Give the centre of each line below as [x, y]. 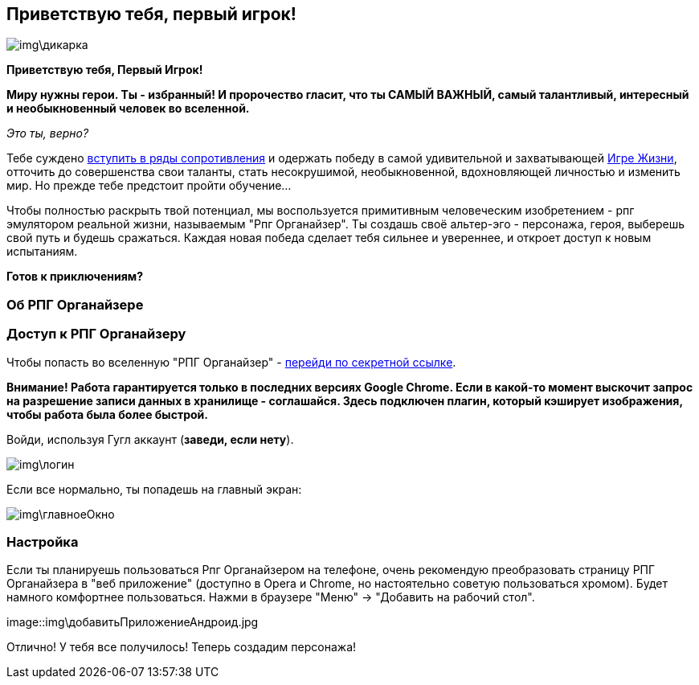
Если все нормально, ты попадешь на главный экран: [154, 489]
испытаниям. [42, 252]
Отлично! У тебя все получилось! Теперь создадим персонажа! [182, 647]
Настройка [43, 541]
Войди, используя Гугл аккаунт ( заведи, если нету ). [150, 439]
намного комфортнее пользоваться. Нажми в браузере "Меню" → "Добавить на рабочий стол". [271, 597]
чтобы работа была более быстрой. [107, 414]
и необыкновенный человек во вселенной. [128, 109]
